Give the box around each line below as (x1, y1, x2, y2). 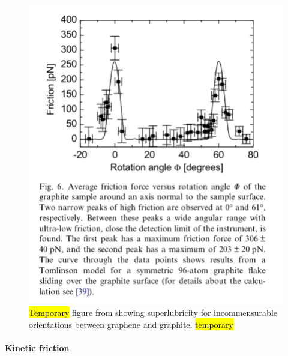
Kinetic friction (5, 342, 70, 354)
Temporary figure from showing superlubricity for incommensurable (29, 306, 277, 319)
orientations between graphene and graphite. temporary (29, 318, 233, 330)
